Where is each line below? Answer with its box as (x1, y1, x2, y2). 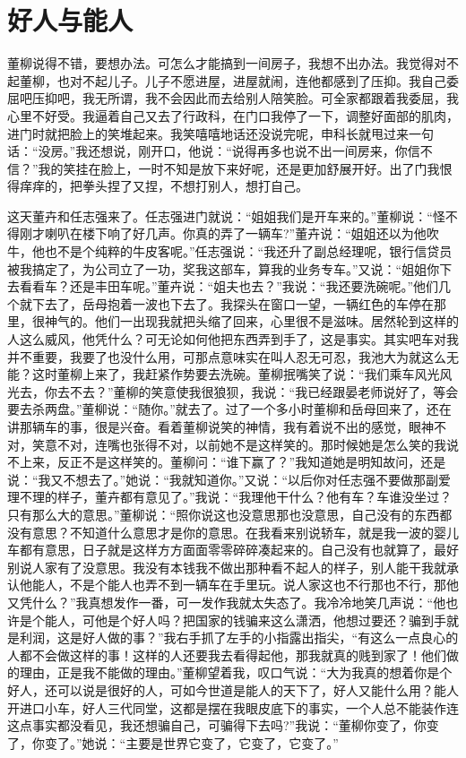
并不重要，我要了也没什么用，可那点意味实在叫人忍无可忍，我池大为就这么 (7, 347, 446, 366)
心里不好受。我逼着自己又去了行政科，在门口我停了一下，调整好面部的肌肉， (7, 106, 459, 125)
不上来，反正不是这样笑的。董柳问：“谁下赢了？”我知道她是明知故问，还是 (7, 452, 446, 471)
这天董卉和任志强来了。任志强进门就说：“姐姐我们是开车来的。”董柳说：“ (7, 206, 433, 225)
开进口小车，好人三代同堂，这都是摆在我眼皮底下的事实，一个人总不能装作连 (7, 698, 459, 717)
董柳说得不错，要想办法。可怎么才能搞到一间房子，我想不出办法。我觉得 (7, 54, 434, 73)
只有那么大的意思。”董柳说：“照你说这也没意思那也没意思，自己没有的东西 (7, 504, 440, 523)
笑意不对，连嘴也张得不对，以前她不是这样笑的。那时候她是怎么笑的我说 (31, 435, 459, 453)
